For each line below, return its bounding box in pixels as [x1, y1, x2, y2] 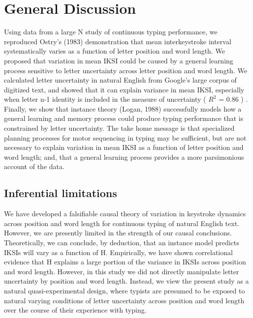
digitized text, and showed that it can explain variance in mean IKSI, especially [4, 84, 245, 94]
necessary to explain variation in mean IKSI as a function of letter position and [4, 142, 244, 152]
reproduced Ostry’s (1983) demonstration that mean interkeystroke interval [4, 36, 231, 46]
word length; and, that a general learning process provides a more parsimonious [4, 151, 244, 162]
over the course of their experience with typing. [4, 305, 147, 315]
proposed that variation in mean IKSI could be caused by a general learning [4, 55, 233, 65]
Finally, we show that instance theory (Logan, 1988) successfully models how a [4, 103, 242, 114]
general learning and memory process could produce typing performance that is [4, 113, 244, 123]
